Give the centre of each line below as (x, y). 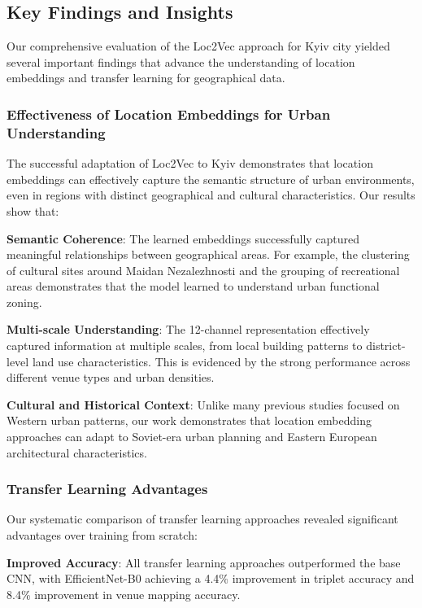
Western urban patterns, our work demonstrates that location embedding (189, 420)
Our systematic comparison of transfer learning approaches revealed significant (202, 519)
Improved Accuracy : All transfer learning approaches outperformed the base (204, 562)
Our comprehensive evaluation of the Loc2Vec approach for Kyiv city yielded (198, 46)
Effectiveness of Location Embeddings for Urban (169, 114)
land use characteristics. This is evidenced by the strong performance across (221, 361)
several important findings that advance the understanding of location (181, 61)
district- (386, 346)
